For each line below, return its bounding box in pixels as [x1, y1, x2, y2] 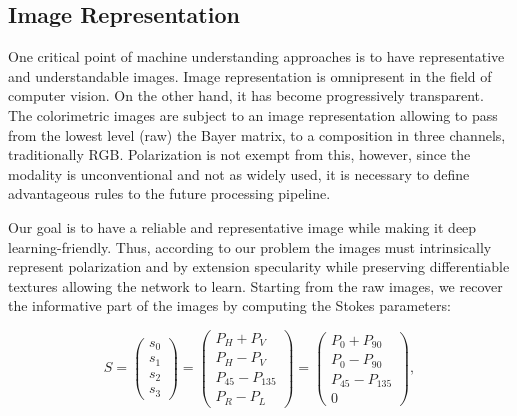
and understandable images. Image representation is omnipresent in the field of [8, 65, 492, 86]
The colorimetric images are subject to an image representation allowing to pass [8, 104, 498, 125]
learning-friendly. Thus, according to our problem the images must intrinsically [8, 236, 492, 257]
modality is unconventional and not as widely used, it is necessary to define [8, 163, 470, 184]
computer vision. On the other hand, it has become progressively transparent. [8, 85, 484, 106]
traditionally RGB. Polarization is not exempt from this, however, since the [8, 144, 471, 165]
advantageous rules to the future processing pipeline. [8, 183, 331, 204]
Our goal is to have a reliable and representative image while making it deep [8, 216, 477, 237]
